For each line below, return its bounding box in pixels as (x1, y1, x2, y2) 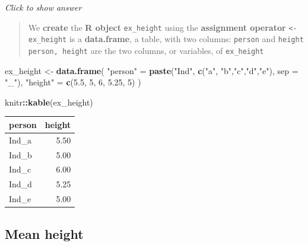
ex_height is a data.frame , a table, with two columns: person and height (28, 33, 304, 45)
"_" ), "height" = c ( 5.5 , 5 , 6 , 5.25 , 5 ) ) (5, 76, 141, 88)
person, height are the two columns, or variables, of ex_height (28, 44, 264, 56)
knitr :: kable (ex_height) (5, 95, 93, 108)
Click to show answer (5, 1, 82, 13)
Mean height (5, 224, 84, 242)
